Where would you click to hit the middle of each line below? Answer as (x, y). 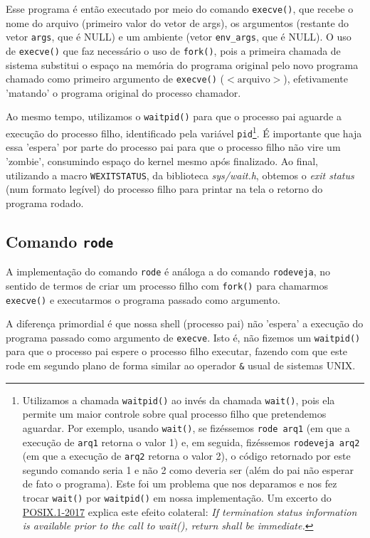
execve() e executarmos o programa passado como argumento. (143, 299)
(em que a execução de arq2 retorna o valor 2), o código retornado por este (186, 456)
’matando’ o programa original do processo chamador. (123, 92)
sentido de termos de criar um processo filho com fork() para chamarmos (167, 285)
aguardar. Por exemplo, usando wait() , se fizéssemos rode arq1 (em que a (186, 427)
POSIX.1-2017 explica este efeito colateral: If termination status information (190, 511)
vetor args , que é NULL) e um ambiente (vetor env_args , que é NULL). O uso (179, 37)
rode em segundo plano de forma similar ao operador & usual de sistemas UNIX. (181, 365)
